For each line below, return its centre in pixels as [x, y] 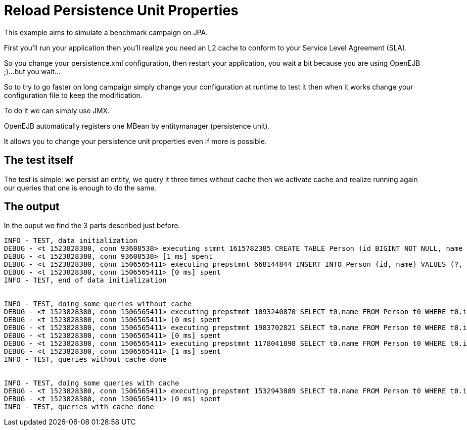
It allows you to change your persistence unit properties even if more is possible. [136, 141]
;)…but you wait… [32, 71]
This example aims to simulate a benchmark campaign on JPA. [106, 32]
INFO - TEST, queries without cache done [85, 359]
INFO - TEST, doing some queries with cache [92, 383]
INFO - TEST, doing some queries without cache [98, 304]
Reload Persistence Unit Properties [121, 10]
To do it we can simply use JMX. [57, 110]
